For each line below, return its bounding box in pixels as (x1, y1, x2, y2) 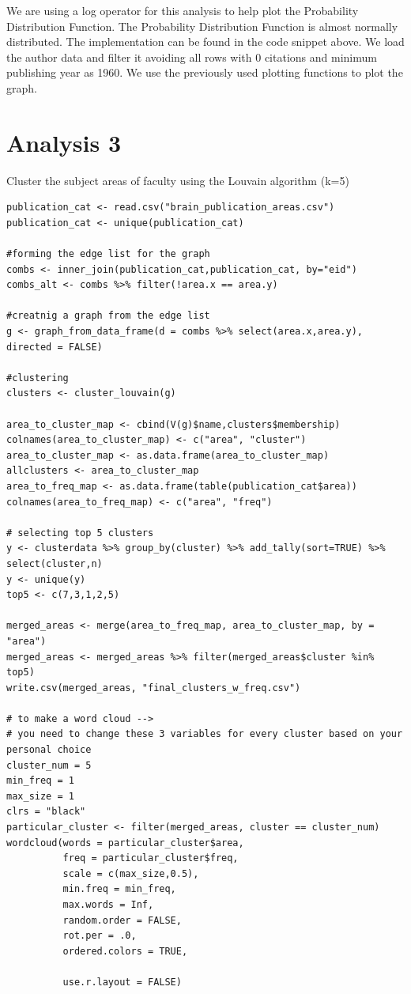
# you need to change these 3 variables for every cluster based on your (6, 728, 403, 740)
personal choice (6, 744, 92, 756)
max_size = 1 (6, 790, 74, 802)
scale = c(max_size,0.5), (62, 867, 199, 879)
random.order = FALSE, (62, 914, 182, 926)
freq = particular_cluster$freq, (62, 852, 239, 864)
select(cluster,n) (6, 557, 103, 569)
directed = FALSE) (6, 341, 103, 353)
